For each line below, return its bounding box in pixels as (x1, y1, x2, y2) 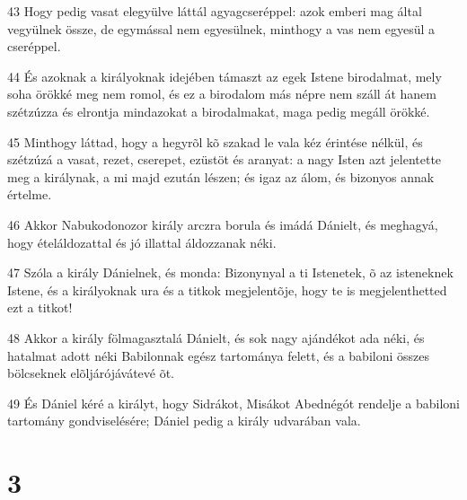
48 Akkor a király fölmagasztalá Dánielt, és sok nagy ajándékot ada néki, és (7, 328, 425, 346)
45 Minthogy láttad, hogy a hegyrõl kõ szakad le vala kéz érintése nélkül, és (7, 132, 423, 151)
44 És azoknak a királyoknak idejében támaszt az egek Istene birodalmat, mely (7, 66, 442, 85)
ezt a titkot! (7, 298, 73, 317)
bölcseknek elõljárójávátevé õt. (7, 364, 175, 382)
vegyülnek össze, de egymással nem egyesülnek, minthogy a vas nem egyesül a (7, 19, 436, 38)
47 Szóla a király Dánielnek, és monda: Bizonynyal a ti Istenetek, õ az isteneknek (7, 263, 454, 282)
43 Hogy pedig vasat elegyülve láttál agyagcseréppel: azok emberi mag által (7, 2, 422, 20)
